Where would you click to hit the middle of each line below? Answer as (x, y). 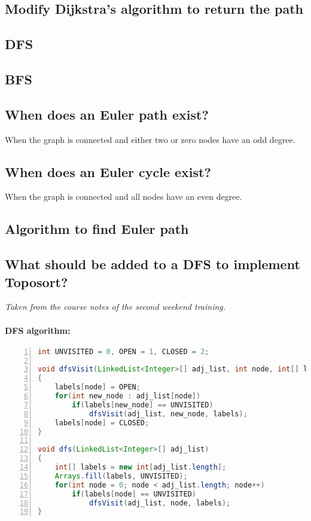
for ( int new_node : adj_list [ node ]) (128, 396)
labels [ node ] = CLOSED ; (102, 423)
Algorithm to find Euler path (97, 229)
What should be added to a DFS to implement (153, 264)
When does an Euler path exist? (107, 114)
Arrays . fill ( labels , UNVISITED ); (121, 476)
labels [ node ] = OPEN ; (97, 387)
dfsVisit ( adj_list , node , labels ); (160, 503)
